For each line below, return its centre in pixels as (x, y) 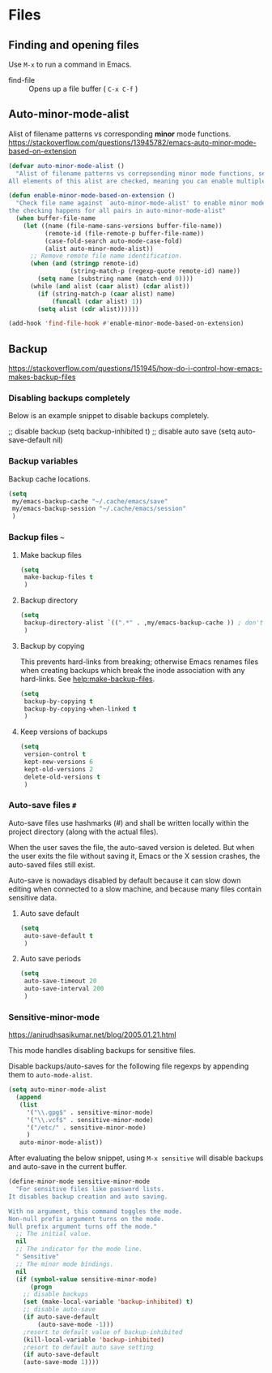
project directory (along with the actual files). (84, 831)
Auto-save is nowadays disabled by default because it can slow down (125, 880)
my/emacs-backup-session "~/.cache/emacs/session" (99, 509)
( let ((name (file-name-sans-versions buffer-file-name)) (123, 226)
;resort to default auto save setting (88, 1347)
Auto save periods (51, 959)
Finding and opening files (74, 45)
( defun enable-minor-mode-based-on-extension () (92, 196)
